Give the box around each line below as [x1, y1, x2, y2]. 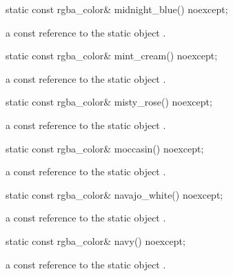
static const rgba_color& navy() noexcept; [6, 233, 185, 248]
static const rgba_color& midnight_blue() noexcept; [6, 2, 228, 16]
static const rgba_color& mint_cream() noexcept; [6, 48, 218, 63]
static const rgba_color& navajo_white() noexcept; [6, 187, 223, 201]
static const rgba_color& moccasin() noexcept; [6, 141, 204, 155]
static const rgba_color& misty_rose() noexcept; [6, 95, 212, 109]
